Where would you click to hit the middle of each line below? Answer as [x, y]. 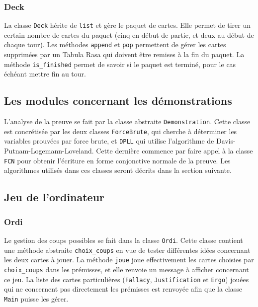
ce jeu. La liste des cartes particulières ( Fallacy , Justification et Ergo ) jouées [127, 279]
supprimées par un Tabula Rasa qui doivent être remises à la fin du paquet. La [124, 54]
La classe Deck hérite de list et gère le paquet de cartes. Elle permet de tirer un [127, 25]
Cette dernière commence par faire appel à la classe [174, 151]
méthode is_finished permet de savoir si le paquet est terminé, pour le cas [120, 64]
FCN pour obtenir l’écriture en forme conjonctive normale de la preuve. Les [117, 160]
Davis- [226, 141]
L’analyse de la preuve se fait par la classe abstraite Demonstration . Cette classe [127, 121]
